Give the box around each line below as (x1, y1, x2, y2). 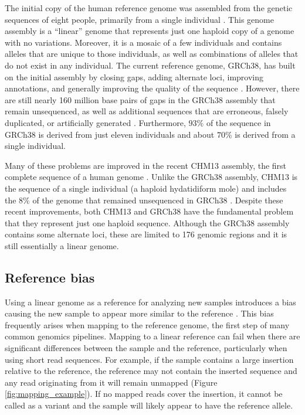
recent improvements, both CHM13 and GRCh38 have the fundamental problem (5, 205, 294, 217)
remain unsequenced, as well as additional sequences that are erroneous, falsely (5, 105, 289, 117)
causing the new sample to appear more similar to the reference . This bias (5, 307, 274, 319)
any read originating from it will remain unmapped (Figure (5, 376, 218, 388)
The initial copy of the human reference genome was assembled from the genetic (5, 2, 293, 13)
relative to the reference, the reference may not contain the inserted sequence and (5, 365, 297, 377)
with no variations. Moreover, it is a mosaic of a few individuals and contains (5, 36, 282, 48)
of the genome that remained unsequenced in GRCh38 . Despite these (32, 193, 283, 206)
